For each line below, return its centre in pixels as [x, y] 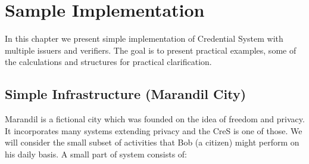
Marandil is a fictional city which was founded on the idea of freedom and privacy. [155, 119]
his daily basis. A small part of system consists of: [96, 154]
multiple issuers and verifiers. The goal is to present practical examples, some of [151, 50]
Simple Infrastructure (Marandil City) [126, 94]
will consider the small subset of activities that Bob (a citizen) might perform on [152, 142]
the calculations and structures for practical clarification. [108, 62]
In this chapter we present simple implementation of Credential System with [144, 38]
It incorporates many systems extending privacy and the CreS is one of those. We [154, 130]
